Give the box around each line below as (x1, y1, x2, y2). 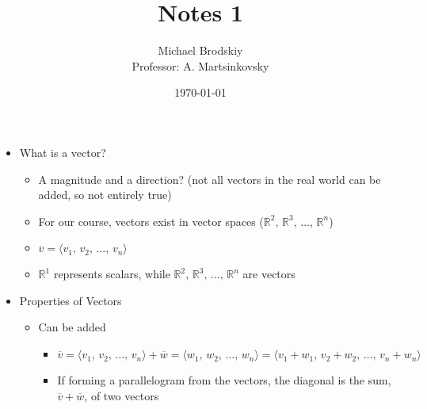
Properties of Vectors (19, 292, 122, 308)
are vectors (242, 266, 295, 282)
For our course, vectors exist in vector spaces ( (38, 212, 264, 229)
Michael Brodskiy (158, 42, 243, 59)
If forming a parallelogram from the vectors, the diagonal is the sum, (57, 372, 391, 388)
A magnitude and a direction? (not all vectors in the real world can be (38, 170, 381, 187)
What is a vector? (19, 143, 106, 160)
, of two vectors (84, 387, 159, 403)
